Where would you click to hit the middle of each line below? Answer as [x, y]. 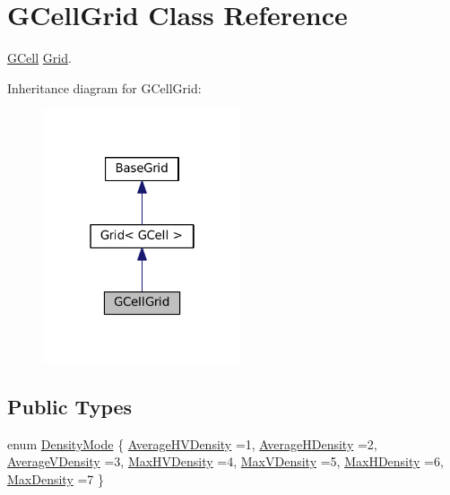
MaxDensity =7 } [56, 479]
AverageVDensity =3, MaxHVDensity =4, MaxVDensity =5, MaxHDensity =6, [225, 461]
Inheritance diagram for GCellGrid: [104, 87]
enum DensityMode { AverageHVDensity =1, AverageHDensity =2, [192, 443]
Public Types [70, 407]
